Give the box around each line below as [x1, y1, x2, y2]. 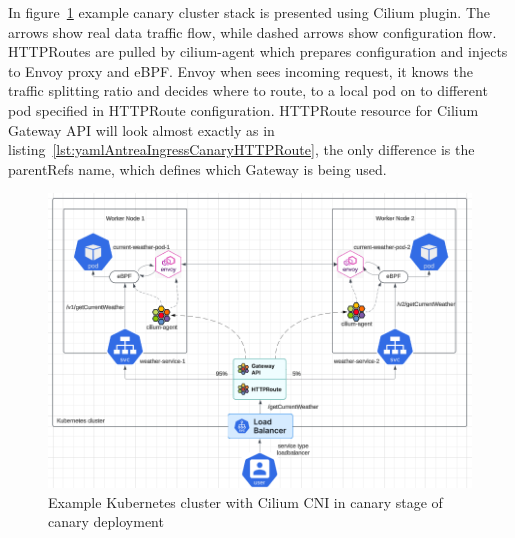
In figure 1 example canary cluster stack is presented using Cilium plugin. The [8, 2, 490, 22]
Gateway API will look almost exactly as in [8, 119, 275, 140]
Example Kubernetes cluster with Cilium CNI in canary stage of [48, 491, 443, 512]
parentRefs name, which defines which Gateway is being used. [8, 158, 387, 179]
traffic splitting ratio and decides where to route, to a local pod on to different [8, 80, 488, 101]
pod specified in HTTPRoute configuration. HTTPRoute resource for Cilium [8, 99, 479, 120]
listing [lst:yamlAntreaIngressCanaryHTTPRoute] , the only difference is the [8, 139, 475, 160]
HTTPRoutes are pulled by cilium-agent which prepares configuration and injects [8, 41, 508, 62]
